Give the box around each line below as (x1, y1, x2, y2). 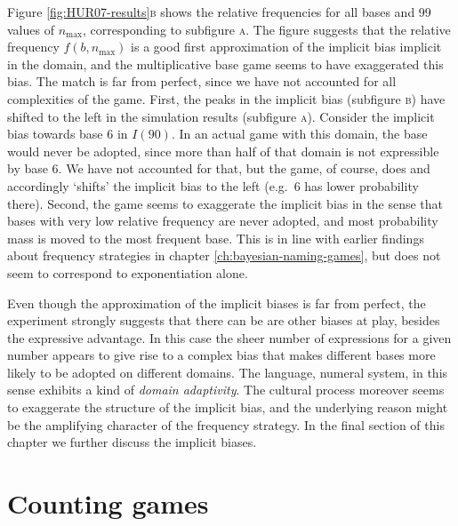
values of (7, 20, 54, 38)
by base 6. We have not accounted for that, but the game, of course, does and (7, 159, 430, 178)
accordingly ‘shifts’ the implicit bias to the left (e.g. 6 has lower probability (7, 176, 419, 195)
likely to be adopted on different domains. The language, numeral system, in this (7, 363, 448, 381)
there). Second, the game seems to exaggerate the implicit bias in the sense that (7, 194, 443, 212)
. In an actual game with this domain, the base (171, 124, 428, 143)
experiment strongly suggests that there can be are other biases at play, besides (7, 311, 440, 330)
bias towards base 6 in (7, 124, 128, 143)
